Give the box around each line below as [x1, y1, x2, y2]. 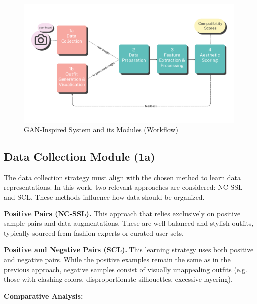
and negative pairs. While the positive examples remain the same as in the [4, 254, 231, 265]
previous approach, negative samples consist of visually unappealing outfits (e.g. [4, 264, 247, 274]
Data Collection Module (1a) [4, 149, 155, 164]
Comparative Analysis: [4, 290, 83, 301]
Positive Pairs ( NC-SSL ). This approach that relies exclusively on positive [4, 208, 241, 218]
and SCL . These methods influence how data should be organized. [4, 192, 205, 202]
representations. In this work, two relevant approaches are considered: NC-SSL [4, 182, 243, 192]
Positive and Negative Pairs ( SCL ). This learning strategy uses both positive [4, 244, 254, 255]
